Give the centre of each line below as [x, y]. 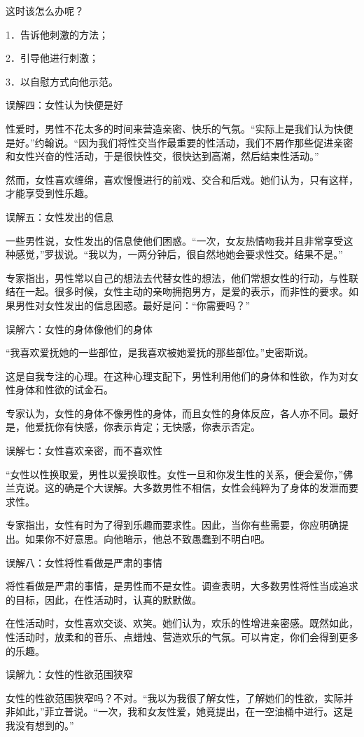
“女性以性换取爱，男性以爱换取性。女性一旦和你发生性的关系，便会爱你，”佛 [180, 474]
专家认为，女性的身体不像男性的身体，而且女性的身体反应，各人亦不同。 [172, 413]
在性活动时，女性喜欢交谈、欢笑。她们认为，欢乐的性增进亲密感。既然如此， [182, 623]
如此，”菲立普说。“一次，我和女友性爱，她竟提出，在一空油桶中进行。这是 [184, 711]
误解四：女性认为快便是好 [64, 105]
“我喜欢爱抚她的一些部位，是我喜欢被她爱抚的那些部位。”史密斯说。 [160, 352]
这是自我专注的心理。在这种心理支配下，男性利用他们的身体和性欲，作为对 [177, 376]
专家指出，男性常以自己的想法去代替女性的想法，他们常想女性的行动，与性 [177, 277]
